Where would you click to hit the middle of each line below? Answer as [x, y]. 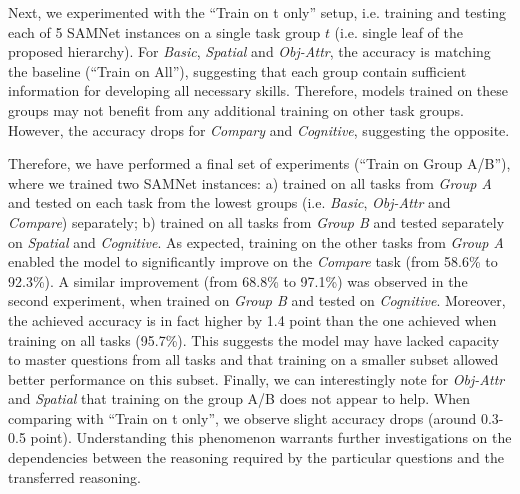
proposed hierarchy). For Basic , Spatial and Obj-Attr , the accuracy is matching [249, 51]
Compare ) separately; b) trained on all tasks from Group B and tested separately [256, 221]
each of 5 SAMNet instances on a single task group [164, 31]
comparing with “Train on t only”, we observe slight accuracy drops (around [242, 417]
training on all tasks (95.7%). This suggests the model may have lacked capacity [254, 339]
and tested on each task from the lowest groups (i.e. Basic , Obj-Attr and [229, 202]
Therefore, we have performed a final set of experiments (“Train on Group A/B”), [259, 163]
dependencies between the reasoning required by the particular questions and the [256, 457]
